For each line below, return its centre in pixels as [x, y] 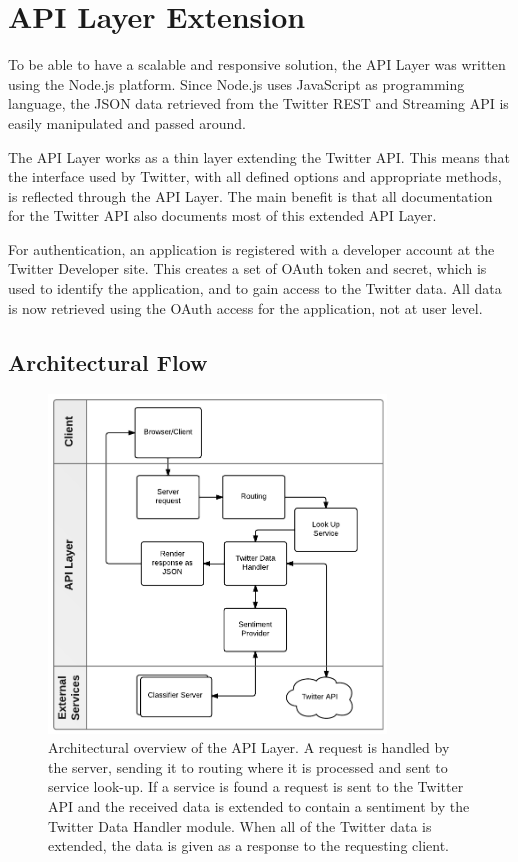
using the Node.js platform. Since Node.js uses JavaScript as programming [236, 83]
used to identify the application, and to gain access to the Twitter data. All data [255, 288]
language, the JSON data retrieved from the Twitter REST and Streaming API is [258, 103]
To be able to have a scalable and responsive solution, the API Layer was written [257, 64]
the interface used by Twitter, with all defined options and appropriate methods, [255, 176]
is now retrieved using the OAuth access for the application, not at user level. [245, 307]
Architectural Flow [108, 361]
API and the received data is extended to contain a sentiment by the [259, 806]
